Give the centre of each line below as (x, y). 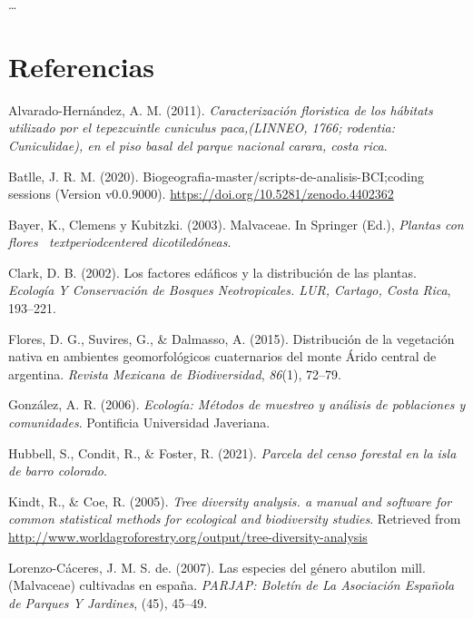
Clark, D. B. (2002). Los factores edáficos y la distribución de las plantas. (212, 272)
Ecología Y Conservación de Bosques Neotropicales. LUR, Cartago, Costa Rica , (230, 290)
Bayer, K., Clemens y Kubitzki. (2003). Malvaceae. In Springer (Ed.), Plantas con (236, 224)
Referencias (82, 66)
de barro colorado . (58, 471)
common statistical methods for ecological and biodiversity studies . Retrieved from (235, 519)
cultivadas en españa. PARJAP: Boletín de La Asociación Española (267, 585)
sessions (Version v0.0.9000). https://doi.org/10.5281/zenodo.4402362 (201, 194)
